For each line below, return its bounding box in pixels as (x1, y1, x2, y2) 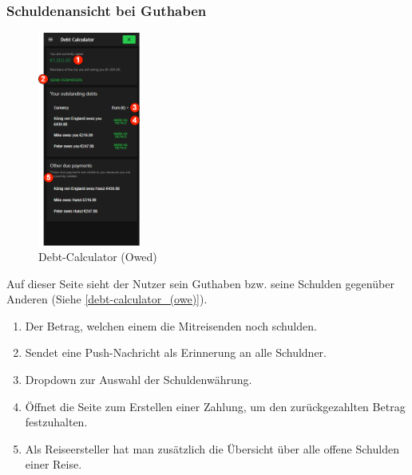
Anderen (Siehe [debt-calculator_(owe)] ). (6, 291, 208, 307)
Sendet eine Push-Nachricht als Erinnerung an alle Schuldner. (25, 344, 327, 361)
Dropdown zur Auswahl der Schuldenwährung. (25, 371, 252, 388)
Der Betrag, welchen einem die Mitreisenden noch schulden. (25, 317, 317, 334)
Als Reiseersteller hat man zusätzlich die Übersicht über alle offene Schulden (25, 440, 399, 457)
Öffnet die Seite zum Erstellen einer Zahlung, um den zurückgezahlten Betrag (25, 398, 406, 414)
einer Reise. (25, 456, 82, 473)
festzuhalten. (25, 414, 88, 430)
